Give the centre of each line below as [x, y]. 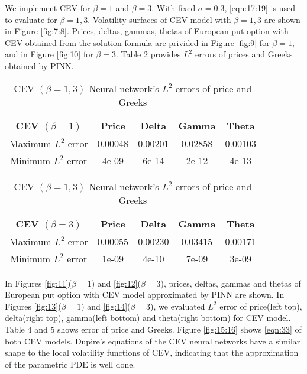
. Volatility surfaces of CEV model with [159, 19]
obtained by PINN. [39, 65]
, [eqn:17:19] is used [260, 8]
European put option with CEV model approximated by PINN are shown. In [145, 295]
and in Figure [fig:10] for [49, 54]
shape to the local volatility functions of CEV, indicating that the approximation [152, 352]
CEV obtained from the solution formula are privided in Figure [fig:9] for [137, 42]
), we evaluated [178, 306]
